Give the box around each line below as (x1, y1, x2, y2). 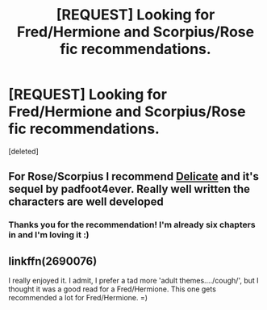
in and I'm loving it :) (8, 229, 90, 241)
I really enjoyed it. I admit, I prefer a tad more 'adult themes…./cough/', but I (8, 276, 260, 286)
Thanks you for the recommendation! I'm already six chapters (8, 220, 256, 231)
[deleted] (8, 146, 39, 156)
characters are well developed (8, 195, 164, 209)
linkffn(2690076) (8, 254, 98, 268)
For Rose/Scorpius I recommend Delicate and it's (8, 170, 260, 183)
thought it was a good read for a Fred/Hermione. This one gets (8, 284, 216, 294)
